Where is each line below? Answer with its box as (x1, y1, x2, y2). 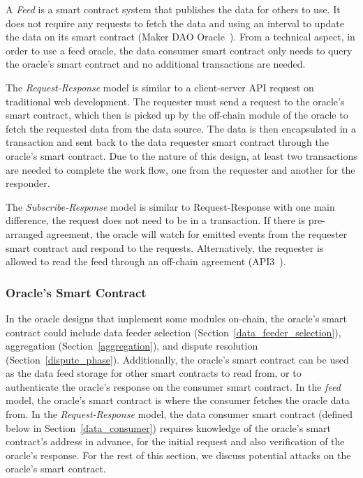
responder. (6, 176, 50, 191)
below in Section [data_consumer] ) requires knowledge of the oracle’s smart (6, 420, 332, 435)
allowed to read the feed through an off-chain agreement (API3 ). (6, 254, 286, 269)
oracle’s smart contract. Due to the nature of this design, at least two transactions (6, 148, 357, 163)
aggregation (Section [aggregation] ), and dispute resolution (6, 338, 258, 353)
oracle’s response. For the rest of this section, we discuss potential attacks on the (6, 447, 351, 462)
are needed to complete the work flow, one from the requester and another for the (6, 162, 355, 177)
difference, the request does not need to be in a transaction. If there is (6, 213, 305, 227)
